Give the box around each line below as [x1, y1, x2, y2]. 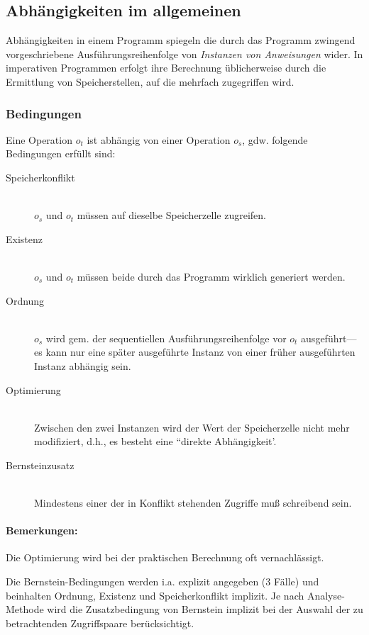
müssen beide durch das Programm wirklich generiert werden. [77, 269, 346, 283]
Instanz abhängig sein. [34, 358, 131, 373]
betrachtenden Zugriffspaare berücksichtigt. [6, 615, 194, 630]
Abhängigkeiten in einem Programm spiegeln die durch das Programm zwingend [6, 33, 356, 47]
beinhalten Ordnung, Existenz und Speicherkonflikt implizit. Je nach [6, 588, 304, 602]
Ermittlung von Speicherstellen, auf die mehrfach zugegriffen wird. [6, 74, 294, 89]
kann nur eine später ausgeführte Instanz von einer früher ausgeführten [45, 344, 356, 359]
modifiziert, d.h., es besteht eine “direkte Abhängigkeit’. [34, 434, 277, 449]
